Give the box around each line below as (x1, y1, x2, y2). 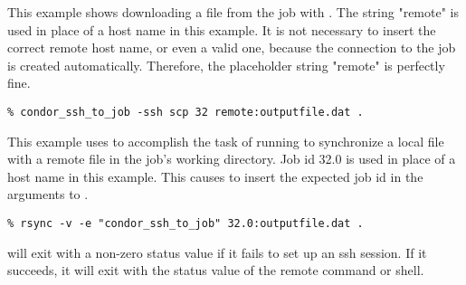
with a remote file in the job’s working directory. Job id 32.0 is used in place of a (7, 149, 456, 168)
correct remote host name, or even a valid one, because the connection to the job (7, 38, 456, 57)
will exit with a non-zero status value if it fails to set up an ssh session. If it (7, 242, 427, 261)
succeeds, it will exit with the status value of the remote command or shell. (7, 261, 424, 280)
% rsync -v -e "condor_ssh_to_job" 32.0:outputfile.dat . (7, 217, 364, 230)
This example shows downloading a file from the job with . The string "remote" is (7, 3, 459, 21)
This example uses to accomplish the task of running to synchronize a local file (7, 131, 444, 150)
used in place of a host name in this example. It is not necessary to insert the (7, 20, 436, 39)
